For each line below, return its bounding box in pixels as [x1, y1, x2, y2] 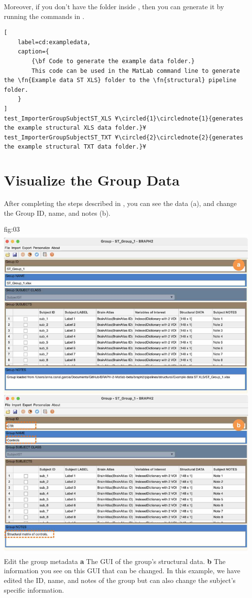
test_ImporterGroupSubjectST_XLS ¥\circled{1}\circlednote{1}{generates [4, 115, 243, 122]
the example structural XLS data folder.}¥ [4, 124, 146, 132]
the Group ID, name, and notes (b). [4, 207, 110, 218]
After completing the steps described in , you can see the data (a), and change [4, 198, 237, 208]
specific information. [4, 584, 64, 595]
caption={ [17, 48, 49, 55]
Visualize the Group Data [4, 170, 180, 190]
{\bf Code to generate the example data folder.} [31, 57, 195, 65]
